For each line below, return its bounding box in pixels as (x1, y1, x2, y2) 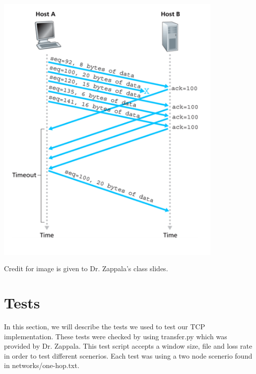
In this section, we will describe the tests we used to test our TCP (4, 321, 205, 331)
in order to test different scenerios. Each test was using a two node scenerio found (4, 350, 253, 361)
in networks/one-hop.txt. (4, 360, 79, 371)
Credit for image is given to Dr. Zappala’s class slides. (4, 263, 168, 274)
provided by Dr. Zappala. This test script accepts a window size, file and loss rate (4, 341, 253, 351)
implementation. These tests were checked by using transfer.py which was (4, 331, 227, 341)
